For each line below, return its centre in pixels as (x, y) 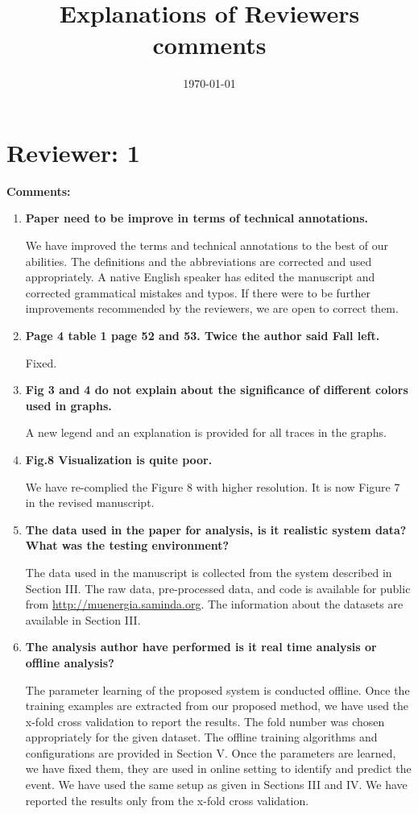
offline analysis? (70, 662)
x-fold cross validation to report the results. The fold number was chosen (205, 721)
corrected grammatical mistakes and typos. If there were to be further (198, 292)
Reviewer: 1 (73, 152)
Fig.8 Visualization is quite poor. (119, 459)
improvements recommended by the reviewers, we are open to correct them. (212, 308)
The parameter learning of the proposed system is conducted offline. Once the (217, 689)
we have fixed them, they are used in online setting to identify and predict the (218, 768)
